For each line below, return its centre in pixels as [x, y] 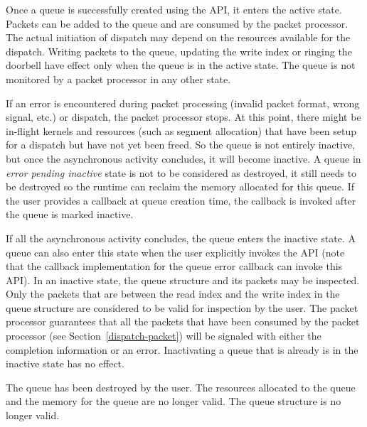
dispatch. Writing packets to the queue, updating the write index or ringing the [179, 51]
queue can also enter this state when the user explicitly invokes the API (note [175, 252]
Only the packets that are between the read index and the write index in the [173, 294]
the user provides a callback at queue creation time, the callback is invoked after [181, 200]
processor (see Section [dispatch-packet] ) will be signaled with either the [164, 336]
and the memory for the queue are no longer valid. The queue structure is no [174, 401]
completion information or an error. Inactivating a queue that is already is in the [182, 349]
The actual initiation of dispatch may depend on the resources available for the [178, 37]
